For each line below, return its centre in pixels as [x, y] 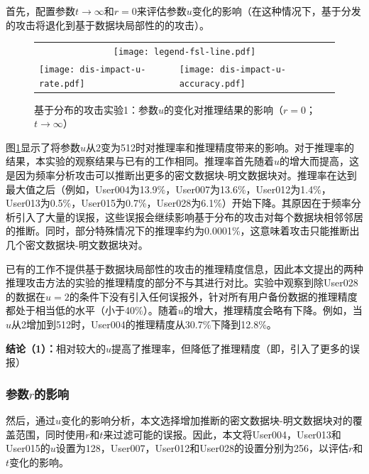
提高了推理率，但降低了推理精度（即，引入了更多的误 [236, 348]
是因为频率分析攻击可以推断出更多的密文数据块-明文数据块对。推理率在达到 [181, 175]
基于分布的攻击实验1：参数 [96, 109]
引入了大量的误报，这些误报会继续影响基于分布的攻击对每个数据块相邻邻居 [189, 216]
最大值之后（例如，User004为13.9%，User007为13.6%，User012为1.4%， [169, 189]
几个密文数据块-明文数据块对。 [77, 244]
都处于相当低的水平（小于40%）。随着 [92, 310]
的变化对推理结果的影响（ [224, 109]
